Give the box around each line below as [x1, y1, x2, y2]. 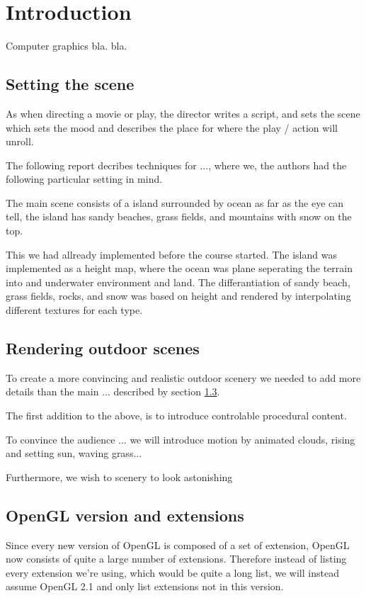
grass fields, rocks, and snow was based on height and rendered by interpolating [6, 288, 351, 303]
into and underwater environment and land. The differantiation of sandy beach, [6, 274, 350, 289]
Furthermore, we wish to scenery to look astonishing [6, 469, 233, 484]
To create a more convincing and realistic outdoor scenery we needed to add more [6, 370, 361, 385]
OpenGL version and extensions [6, 504, 244, 526]
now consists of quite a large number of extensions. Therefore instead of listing [6, 551, 347, 566]
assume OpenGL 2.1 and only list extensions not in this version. [6, 579, 284, 594]
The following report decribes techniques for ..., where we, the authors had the [6, 157, 347, 172]
